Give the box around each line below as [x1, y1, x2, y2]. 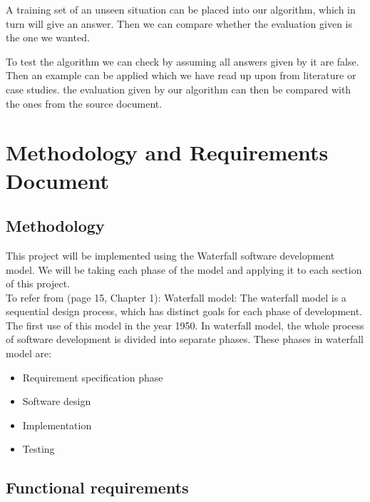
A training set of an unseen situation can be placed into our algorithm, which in [6, 2, 356, 16]
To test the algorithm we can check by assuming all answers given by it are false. [6, 53, 359, 68]
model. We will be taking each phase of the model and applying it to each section [6, 262, 362, 277]
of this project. [6, 276, 70, 291]
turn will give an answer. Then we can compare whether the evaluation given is [6, 16, 352, 31]
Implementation [22, 417, 92, 432]
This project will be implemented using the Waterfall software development [6, 247, 335, 262]
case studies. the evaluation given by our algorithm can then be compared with [6, 81, 351, 96]
